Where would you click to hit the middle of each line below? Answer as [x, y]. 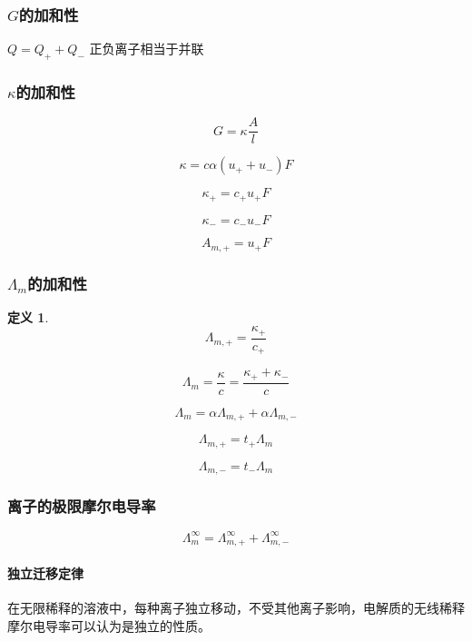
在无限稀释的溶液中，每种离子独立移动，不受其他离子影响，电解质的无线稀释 [236, 608]
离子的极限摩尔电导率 [82, 506]
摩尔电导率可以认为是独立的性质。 [109, 625]
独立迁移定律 [45, 573]
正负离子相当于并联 [147, 49]
